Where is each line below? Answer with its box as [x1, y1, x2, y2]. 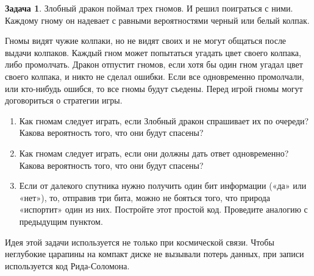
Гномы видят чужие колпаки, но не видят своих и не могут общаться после [5, 34, 287, 47]
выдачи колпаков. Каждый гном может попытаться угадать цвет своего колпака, [5, 46, 301, 58]
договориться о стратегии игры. [5, 94, 123, 107]
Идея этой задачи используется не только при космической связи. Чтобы [5, 235, 274, 248]
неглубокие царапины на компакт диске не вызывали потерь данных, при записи [5, 247, 304, 260]
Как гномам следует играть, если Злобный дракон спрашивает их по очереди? [19, 114, 309, 127]
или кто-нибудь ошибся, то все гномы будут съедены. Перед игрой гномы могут [5, 82, 303, 94]
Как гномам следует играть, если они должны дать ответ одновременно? [19, 146, 289, 159]
